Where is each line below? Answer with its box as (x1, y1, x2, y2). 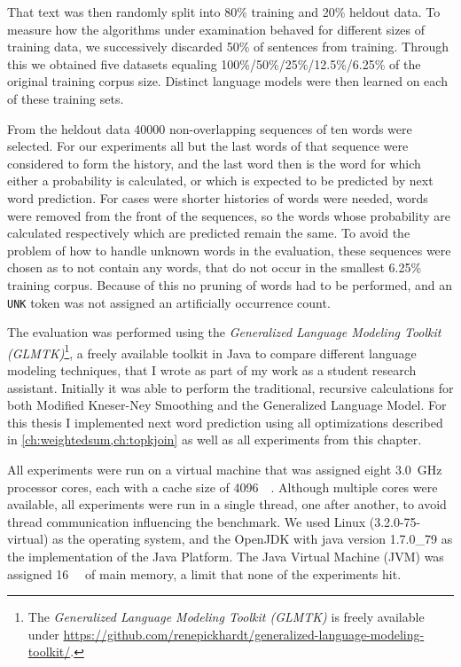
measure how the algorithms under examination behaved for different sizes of (7, 20, 426, 38)
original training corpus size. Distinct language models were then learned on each (7, 72, 448, 90)
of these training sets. (7, 89, 124, 107)
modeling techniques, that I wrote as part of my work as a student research (7, 361, 417, 379)
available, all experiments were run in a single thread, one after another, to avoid (7, 495, 447, 514)
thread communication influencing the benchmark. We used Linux (7, 512, 366, 530)
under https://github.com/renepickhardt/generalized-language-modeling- (27, 624, 425, 643)
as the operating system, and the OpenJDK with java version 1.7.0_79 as (52, 530, 453, 548)
